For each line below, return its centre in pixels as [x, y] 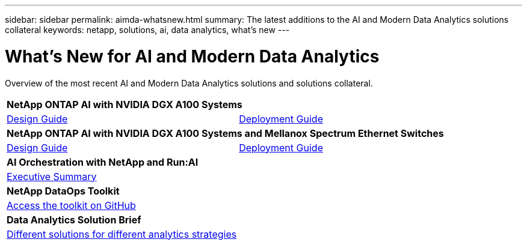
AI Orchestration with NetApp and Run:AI [103, 162]
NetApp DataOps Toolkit [63, 191]
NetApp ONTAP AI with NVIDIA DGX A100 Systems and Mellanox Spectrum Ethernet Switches [225, 133]
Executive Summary [52, 176]
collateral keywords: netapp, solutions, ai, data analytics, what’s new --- [147, 30]
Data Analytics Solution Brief [74, 219]
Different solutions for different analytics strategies [122, 234]
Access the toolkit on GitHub [71, 205]
